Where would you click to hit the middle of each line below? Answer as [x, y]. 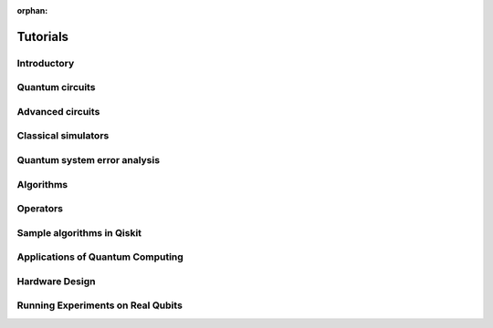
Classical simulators [63, 136]
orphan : [32, 10]
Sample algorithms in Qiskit [79, 232]
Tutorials [42, 36]
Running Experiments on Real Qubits [100, 305]
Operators [40, 209]
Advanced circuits [58, 111]
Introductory [46, 63]
